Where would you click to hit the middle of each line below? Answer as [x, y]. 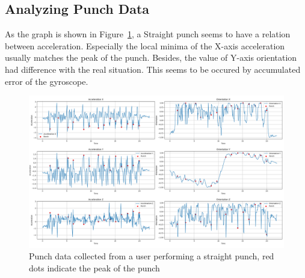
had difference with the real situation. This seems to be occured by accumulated [153, 69]
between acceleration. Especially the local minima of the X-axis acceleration [145, 45]
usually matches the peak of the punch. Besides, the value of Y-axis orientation [151, 57]
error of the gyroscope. [47, 81]
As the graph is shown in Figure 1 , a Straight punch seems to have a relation [148, 34]
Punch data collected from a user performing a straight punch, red [152, 256]
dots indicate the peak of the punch [94, 267]
